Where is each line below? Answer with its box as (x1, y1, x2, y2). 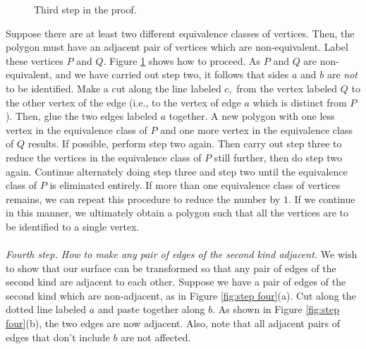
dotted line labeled (6, 302, 86, 317)
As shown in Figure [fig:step (218, 302, 339, 317)
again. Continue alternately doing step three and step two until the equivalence (6, 164, 348, 178)
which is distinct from (252, 94, 347, 109)
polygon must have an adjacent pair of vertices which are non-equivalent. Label (6, 39, 348, 54)
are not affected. (121, 329, 191, 344)
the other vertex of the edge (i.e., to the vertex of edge (6, 94, 241, 109)
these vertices (6, 53, 63, 68)
